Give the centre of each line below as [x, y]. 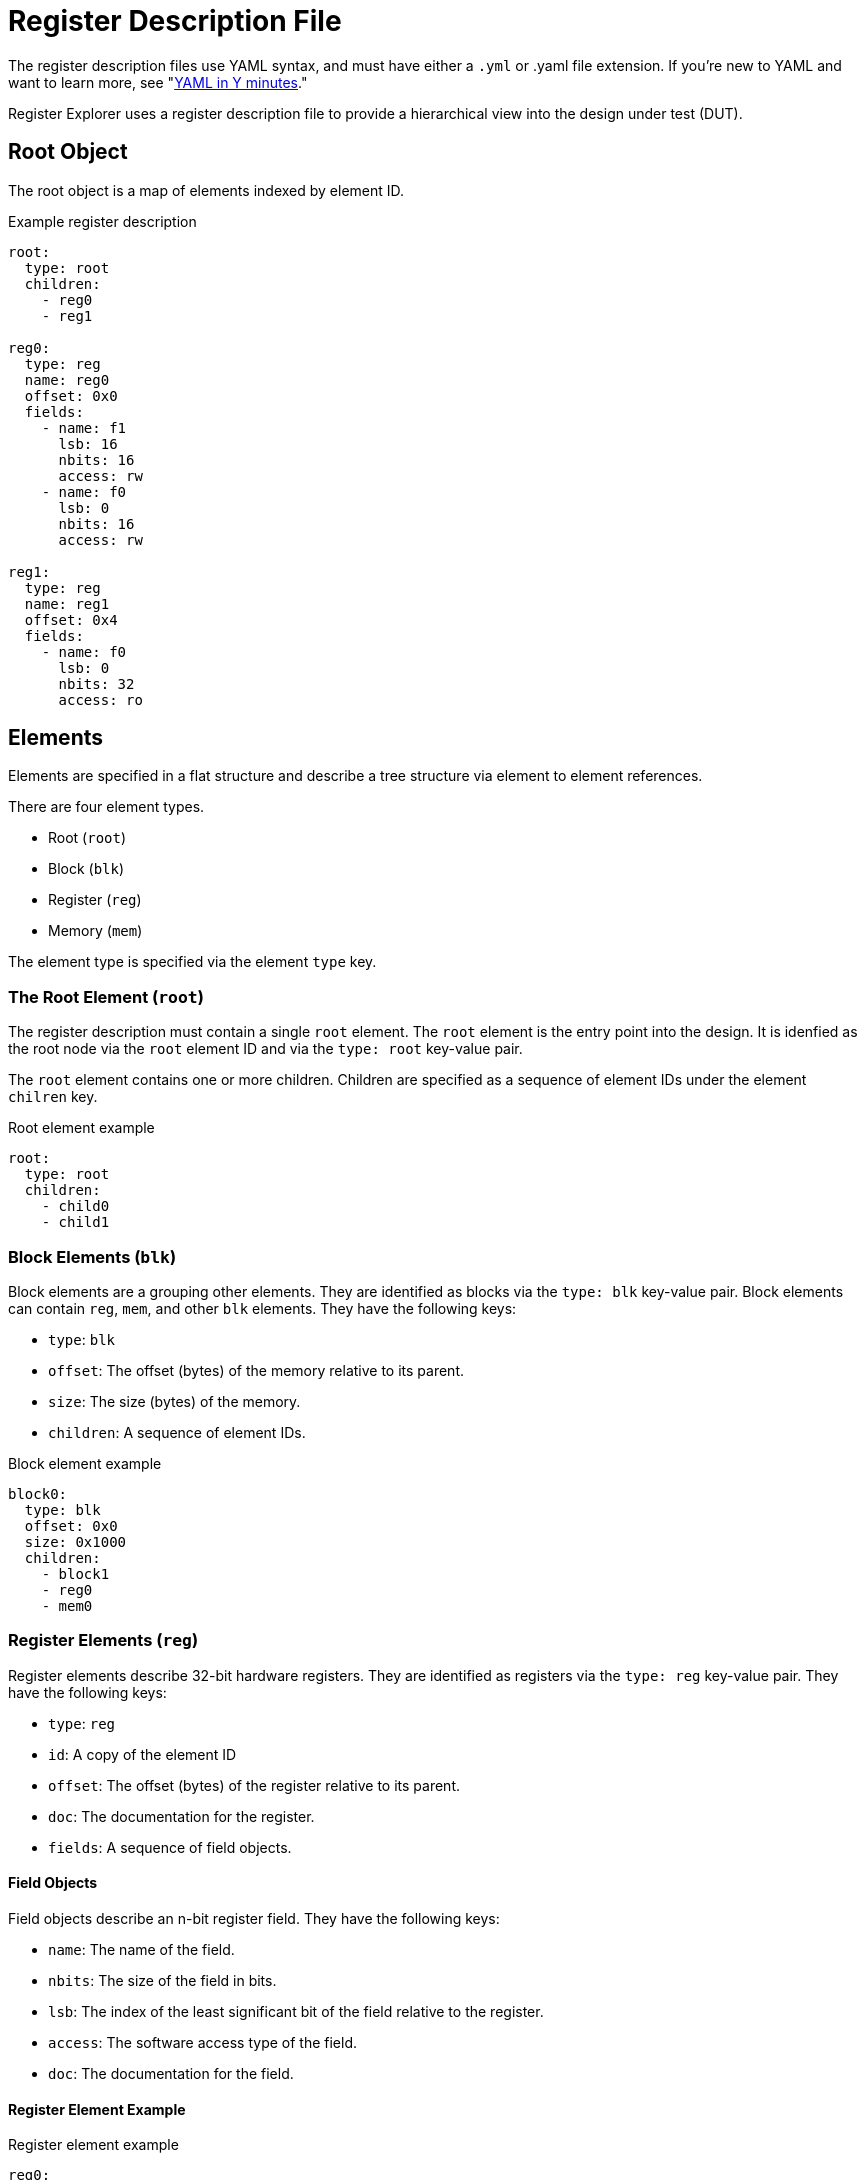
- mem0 [67, 1605]
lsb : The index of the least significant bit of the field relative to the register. [296, 2011]
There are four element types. [106, 807]
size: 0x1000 [75, 1541]
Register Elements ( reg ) [103, 1640]
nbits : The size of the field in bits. [162, 1980]
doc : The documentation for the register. [181, 1816]
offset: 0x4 [71, 619]
